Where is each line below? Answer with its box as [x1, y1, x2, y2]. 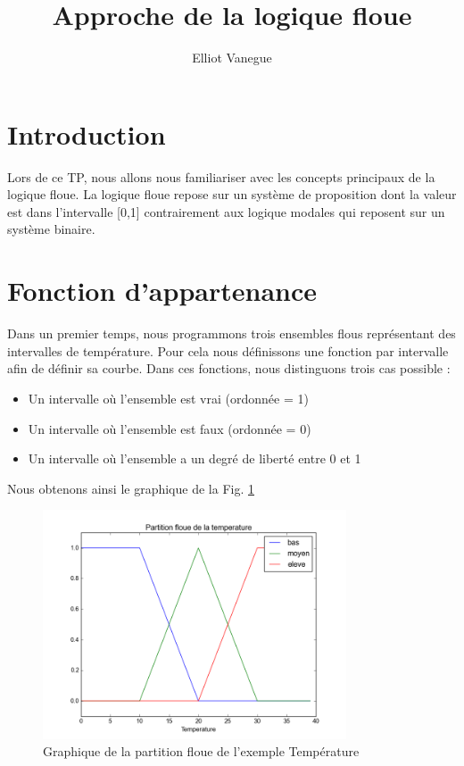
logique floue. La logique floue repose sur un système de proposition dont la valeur [7, 185, 457, 204]
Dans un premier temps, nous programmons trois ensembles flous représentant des [7, 324, 456, 343]
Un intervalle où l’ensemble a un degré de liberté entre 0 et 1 [28, 449, 361, 468]
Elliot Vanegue [192, 48, 272, 67]
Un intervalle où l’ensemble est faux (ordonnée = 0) [28, 419, 311, 437]
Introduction [7, 115, 166, 152]
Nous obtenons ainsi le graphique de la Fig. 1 [7, 479, 254, 497]
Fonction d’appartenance [7, 272, 318, 309]
